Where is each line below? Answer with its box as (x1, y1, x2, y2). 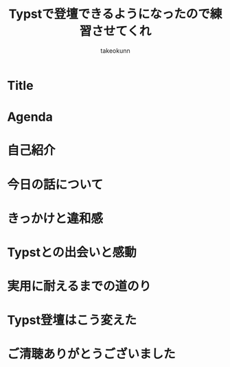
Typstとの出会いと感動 (7, 244, 137, 260)
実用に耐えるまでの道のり (7, 279, 152, 294)
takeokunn (100, 46, 130, 55)
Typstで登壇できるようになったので (8, 6, 211, 22)
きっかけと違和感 (7, 211, 103, 226)
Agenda (7, 109, 53, 125)
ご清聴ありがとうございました (7, 346, 176, 362)
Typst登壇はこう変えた (7, 313, 137, 328)
